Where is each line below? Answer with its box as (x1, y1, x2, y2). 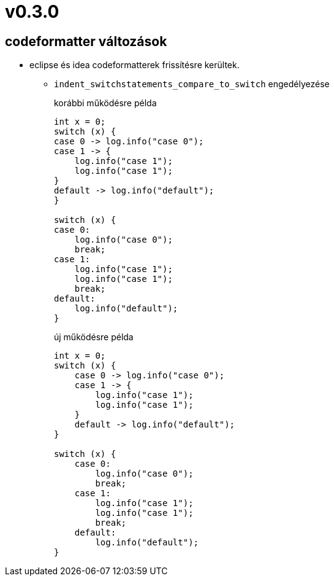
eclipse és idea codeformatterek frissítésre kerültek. (29, 60, 240, 71)
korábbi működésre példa (54, 98, 157, 109)
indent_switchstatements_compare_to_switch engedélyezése (54, 79, 330, 90)
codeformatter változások (5, 33, 167, 49)
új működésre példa (54, 332, 134, 343)
